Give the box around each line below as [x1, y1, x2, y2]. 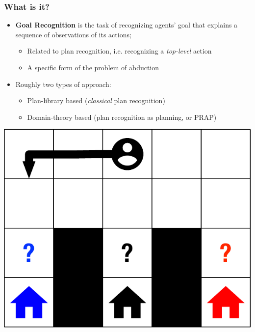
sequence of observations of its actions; [15, 29, 131, 39]
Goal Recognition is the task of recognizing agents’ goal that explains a [15, 20, 238, 30]
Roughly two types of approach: [15, 79, 111, 89]
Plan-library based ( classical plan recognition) [27, 95, 165, 106]
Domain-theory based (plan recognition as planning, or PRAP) [27, 111, 217, 122]
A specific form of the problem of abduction [27, 62, 159, 72]
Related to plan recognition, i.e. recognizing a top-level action [27, 46, 212, 56]
